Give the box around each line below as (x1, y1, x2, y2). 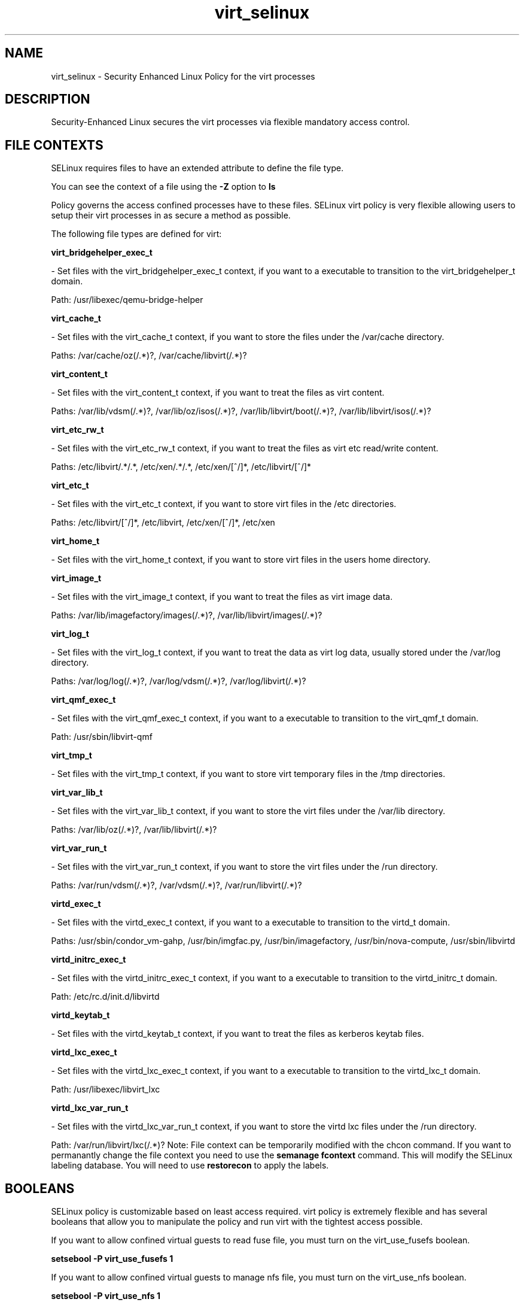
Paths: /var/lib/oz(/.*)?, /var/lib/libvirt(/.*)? (51, 824, 217, 835)
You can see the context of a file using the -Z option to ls (51, 181, 276, 192)
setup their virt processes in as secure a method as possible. (51, 210, 291, 221)
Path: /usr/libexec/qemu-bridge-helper (51, 295, 203, 305)
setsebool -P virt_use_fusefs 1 (51, 1254, 173, 1264)
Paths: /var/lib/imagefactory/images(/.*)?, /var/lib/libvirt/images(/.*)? (51, 610, 322, 621)
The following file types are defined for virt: (51, 229, 222, 239)
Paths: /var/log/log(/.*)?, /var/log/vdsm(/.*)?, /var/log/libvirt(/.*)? (51, 676, 306, 687)
